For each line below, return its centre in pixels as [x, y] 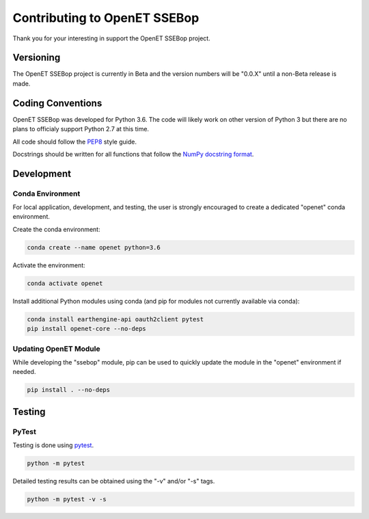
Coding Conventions [57, 103]
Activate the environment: [49, 265]
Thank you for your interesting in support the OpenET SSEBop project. [112, 38]
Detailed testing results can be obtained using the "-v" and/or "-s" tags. [114, 481]
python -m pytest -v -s [67, 499]
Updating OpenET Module [56, 349]
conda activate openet [65, 283]
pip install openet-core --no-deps [86, 329]
